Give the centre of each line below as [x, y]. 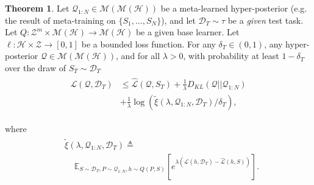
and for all [141, 56]
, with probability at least [231, 56]
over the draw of [36, 67]
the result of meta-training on [60, 20]
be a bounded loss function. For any [148, 44]
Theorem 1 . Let [37, 8]
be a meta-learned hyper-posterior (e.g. [234, 8]
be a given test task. [266, 20]
